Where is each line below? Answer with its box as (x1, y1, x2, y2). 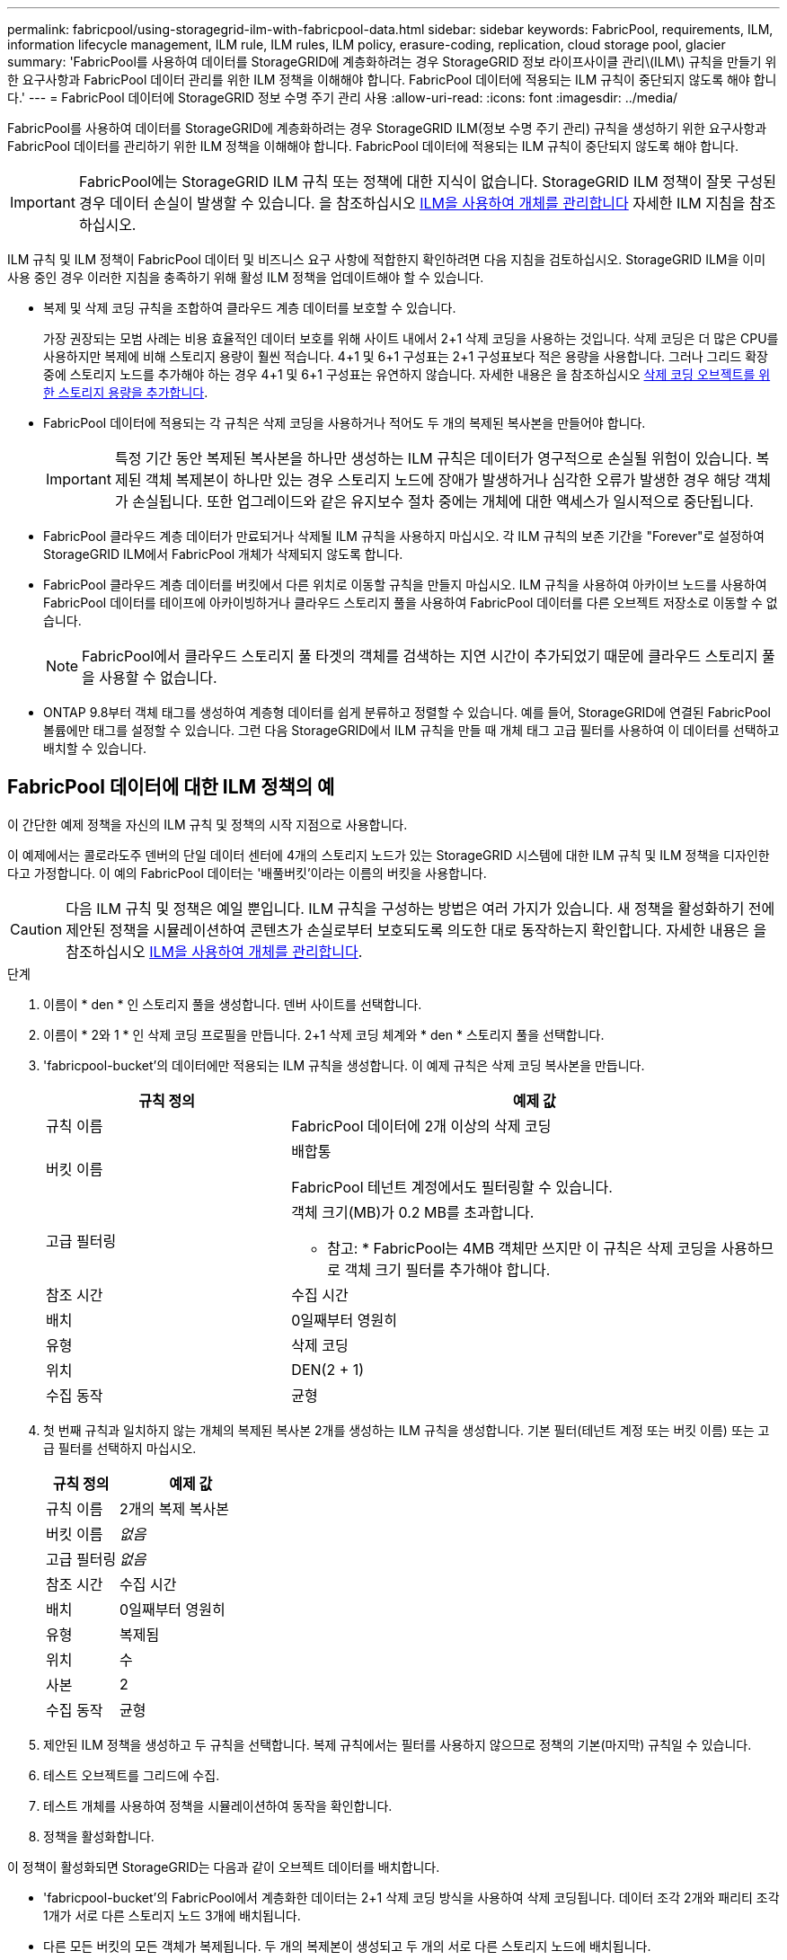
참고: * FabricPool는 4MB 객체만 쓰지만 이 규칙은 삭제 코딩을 (327, 1238, 717, 1257)
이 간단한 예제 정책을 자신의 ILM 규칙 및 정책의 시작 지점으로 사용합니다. (7, 816, 408, 832)
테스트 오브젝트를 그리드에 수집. (43, 1767, 220, 1783)
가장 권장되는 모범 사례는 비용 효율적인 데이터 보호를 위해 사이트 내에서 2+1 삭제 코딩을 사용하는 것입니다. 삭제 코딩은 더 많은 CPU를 (43, 331, 779, 346)
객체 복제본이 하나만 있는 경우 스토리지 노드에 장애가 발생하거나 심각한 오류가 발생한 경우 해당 (145, 471, 740, 489)
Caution (10, 919, 63, 938)
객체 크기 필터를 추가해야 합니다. (344, 1260, 551, 1279)
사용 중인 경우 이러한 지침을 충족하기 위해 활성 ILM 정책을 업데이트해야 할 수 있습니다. (7, 270, 484, 285)
